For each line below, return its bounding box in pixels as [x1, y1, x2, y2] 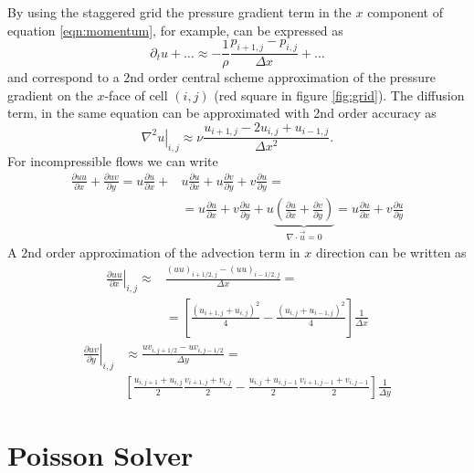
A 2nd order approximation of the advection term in [7, 243, 300, 262]
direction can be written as [315, 243, 467, 262]
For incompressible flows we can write [7, 151, 218, 170]
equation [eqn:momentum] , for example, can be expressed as [7, 20, 343, 39]
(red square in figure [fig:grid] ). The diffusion [214, 85, 465, 104]
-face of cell [104, 85, 168, 104]
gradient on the [7, 85, 93, 104]
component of [367, 3, 443, 21]
